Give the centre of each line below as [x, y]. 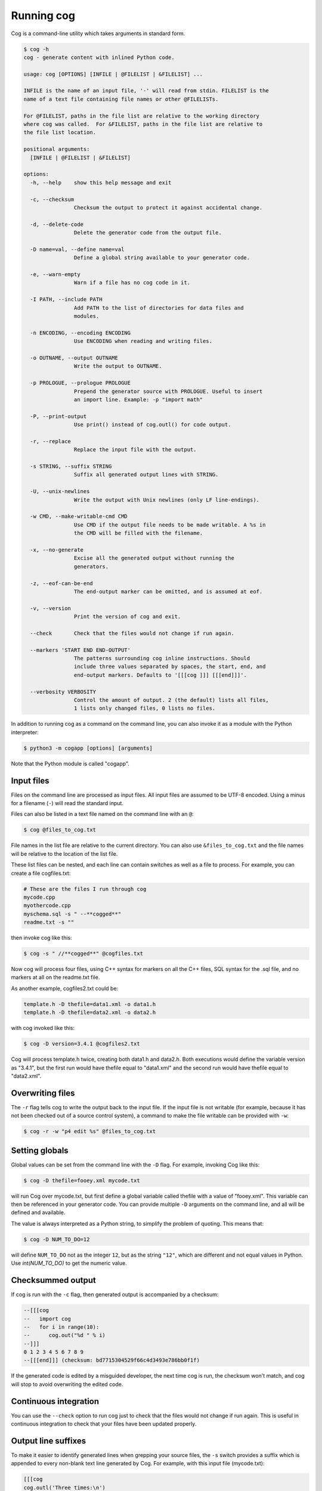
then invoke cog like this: [41, 938]
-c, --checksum [52, 199]
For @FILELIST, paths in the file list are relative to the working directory [141, 116]
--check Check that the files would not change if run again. [132, 633]
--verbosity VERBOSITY [63, 692]
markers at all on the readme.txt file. [55, 977]
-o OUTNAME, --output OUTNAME [74, 358]
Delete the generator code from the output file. [148, 233]
